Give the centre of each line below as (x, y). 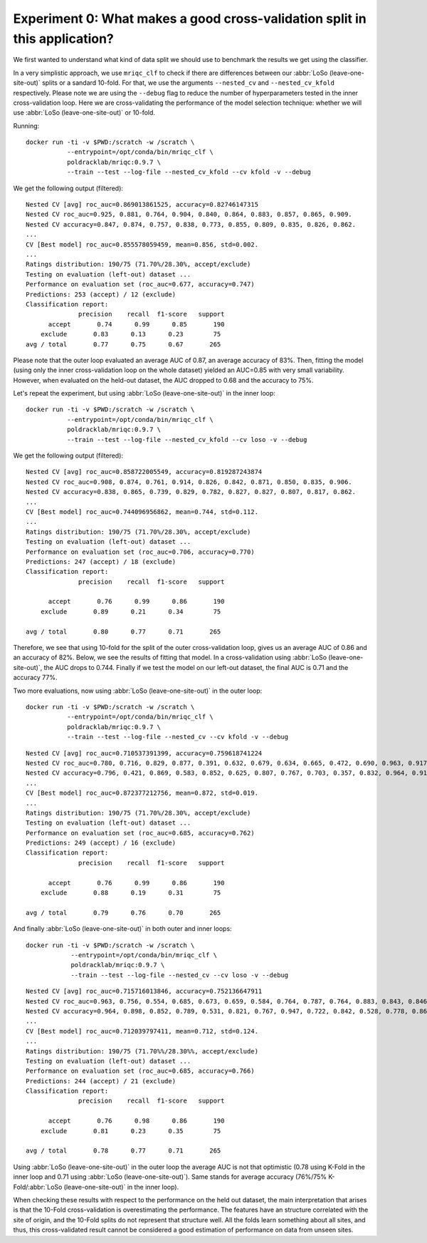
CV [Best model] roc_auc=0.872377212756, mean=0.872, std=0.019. (142, 793)
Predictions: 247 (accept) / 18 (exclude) (101, 562)
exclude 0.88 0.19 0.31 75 (131, 893)
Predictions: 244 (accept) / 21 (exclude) (101, 1081)
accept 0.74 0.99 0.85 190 (136, 324)
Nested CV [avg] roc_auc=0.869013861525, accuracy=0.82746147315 (142, 205)
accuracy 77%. (35, 678)
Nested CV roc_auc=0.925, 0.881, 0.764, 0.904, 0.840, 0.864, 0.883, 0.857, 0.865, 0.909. (189, 215)
